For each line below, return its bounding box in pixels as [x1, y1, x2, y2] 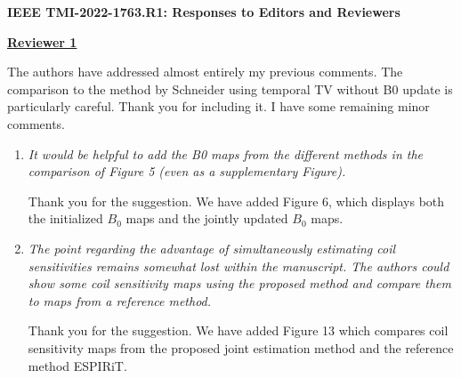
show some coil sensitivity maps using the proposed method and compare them [28, 274, 451, 293]
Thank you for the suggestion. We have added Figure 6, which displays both [28, 191, 445, 210]
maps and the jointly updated [125, 209, 288, 228]
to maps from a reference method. [28, 291, 212, 310]
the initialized [28, 209, 103, 228]
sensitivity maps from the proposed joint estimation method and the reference [28, 338, 454, 357]
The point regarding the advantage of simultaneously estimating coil [28, 238, 396, 257]
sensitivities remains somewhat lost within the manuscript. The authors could [28, 256, 449, 275]
